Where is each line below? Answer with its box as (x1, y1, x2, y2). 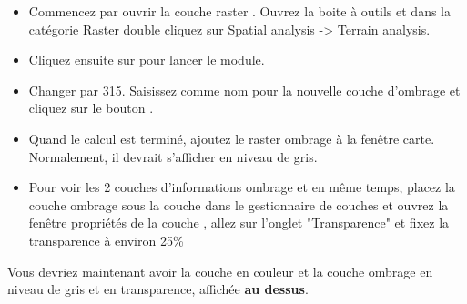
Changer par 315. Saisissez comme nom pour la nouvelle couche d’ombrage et (28, 80, 461, 99)
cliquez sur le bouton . (28, 98, 154, 117)
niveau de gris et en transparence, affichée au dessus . (7, 279, 309, 299)
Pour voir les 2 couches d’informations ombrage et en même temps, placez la (28, 177, 455, 197)
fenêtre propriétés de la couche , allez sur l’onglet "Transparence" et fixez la (28, 213, 450, 232)
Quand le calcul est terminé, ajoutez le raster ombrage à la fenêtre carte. (28, 128, 435, 147)
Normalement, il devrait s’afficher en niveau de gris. (28, 147, 318, 166)
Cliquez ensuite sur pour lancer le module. (28, 50, 265, 69)
